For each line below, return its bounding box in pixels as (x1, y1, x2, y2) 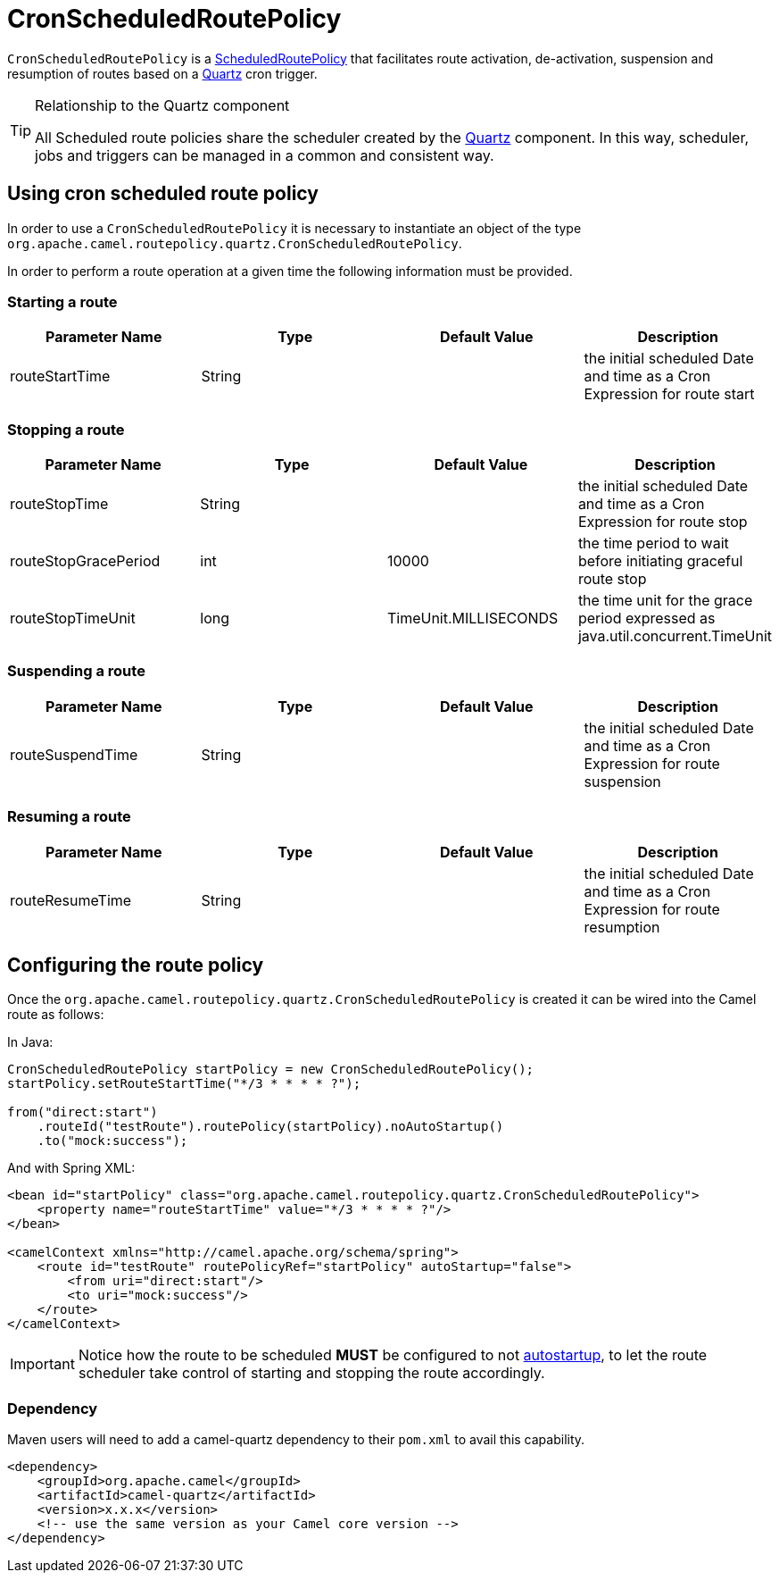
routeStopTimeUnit (10, 609, 136, 628)
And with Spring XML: (7, 1160, 136, 1176)
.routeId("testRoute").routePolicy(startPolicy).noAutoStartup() (37, 1119, 504, 1134)
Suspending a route (7, 662, 145, 681)
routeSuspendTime (10, 745, 138, 764)
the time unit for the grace (577, 591, 753, 610)
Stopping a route (7, 420, 125, 439)
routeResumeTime (10, 890, 132, 909)
